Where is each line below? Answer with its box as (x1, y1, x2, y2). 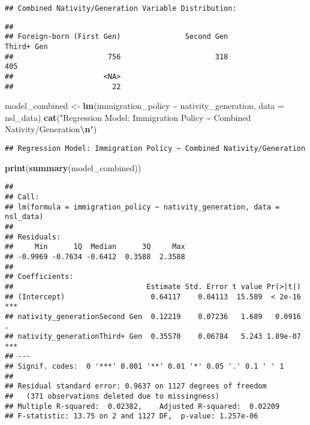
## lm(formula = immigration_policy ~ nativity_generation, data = (5, 202, 280, 211)
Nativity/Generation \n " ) (5, 123, 97, 135)
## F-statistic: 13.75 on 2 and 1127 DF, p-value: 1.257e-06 (5, 412, 258, 421)
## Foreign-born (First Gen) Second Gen (5, 32, 228, 41)
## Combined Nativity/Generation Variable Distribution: (5, 4, 237, 13)
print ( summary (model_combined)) (5, 161, 142, 174)
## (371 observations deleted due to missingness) (5, 392, 219, 401)
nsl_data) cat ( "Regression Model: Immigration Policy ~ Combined (5, 111, 251, 123)
